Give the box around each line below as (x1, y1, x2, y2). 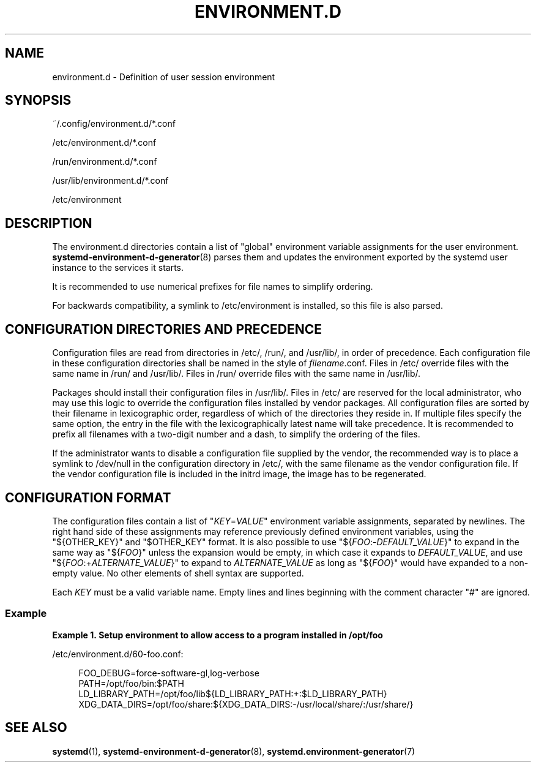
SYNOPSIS (5, 93, 72, 108)
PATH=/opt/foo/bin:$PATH (78, 678, 184, 689)
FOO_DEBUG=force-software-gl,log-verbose (78, 667, 259, 678)
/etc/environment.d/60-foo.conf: (52, 648, 184, 659)
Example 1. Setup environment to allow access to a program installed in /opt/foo (52, 629, 383, 640)
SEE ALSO (5, 720, 67, 736)
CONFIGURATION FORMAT (5, 489, 171, 505)
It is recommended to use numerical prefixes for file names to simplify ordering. (52, 281, 373, 292)
